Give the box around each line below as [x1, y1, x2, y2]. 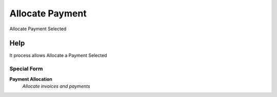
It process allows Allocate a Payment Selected [9, 52, 107, 59]
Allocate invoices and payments [22, 83, 90, 89]
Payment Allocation [9, 76, 52, 82]
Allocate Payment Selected [9, 26, 67, 32]
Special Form [9, 65, 43, 72]
